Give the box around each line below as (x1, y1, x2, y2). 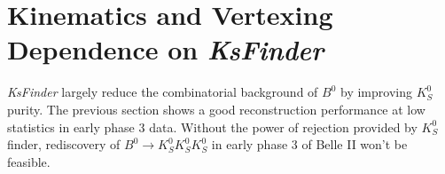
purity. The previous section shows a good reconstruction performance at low (7, 99, 425, 118)
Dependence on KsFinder (7, 31, 324, 68)
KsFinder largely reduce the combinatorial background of (7, 83, 318, 101)
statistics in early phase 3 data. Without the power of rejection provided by (7, 117, 418, 136)
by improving (340, 83, 412, 101)
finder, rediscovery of (7, 135, 121, 154)
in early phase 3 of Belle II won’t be (211, 135, 408, 154)
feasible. (7, 152, 51, 170)
